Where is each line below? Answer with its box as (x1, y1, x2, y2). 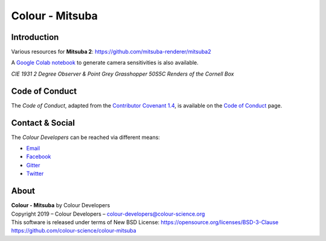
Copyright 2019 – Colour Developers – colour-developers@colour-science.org (11, 210, 205, 217)
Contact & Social (11, 118, 75, 128)
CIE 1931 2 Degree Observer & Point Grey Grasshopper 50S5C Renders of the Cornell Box (11, 70, 234, 77)
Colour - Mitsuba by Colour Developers (11, 202, 110, 209)
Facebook (26, 153, 51, 160)
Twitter (26, 170, 44, 178)
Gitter (26, 161, 40, 169)
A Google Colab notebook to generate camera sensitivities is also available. (11, 59, 199, 66)
